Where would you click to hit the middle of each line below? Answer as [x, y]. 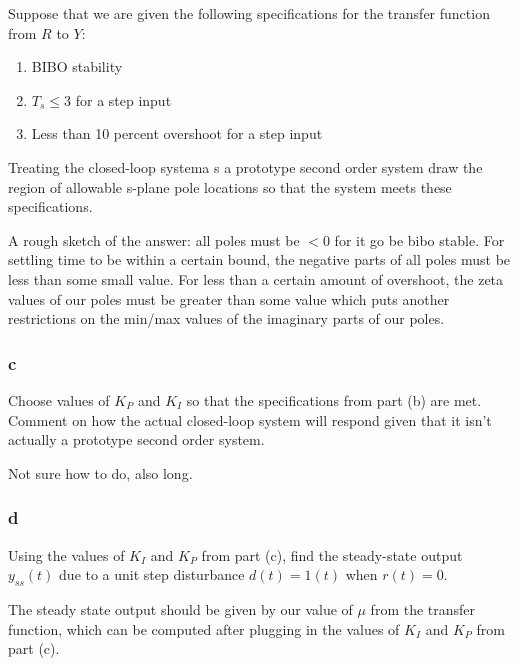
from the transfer [423, 608]
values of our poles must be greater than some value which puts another [229, 298]
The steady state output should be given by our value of [180, 608]
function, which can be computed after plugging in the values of [204, 628]
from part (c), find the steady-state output [332, 554]
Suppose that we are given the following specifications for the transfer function [249, 13]
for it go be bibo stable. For [419, 239]
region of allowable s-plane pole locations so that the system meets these [230, 186]
